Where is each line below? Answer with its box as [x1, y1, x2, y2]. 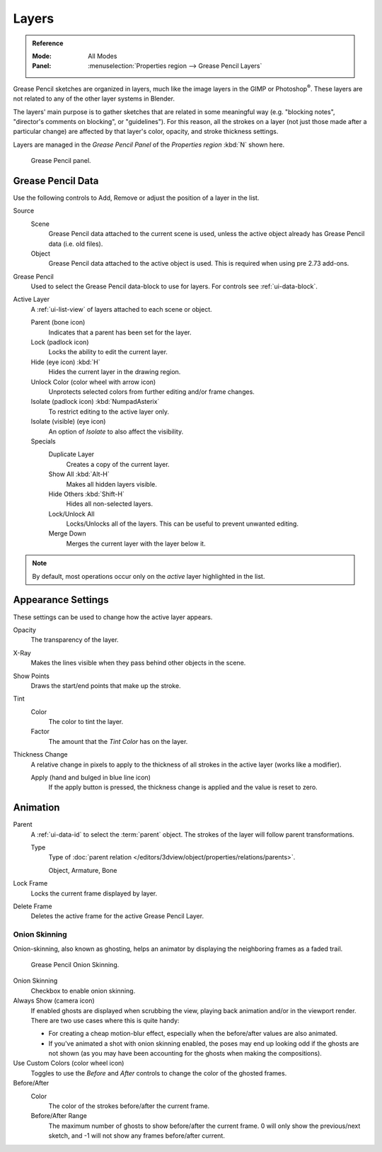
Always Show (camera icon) [13, 996, 95, 1005]
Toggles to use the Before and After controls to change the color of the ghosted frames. [30, 1068, 287, 1077]
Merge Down [48, 529, 86, 538]
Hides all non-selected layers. [66, 499, 154, 508]
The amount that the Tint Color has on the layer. [48, 737, 188, 745]
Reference [32, 39, 64, 47]
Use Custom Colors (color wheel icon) [13, 1059, 125, 1068]
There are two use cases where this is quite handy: [30, 1016, 180, 1024]
